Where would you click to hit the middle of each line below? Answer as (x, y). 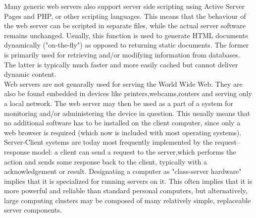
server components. (33, 210)
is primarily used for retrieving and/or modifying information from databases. (122, 54)
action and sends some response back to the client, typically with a (105, 161)
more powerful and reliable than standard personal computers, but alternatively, (126, 191)
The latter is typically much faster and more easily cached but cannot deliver (121, 64)
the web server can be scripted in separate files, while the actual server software (125, 26)
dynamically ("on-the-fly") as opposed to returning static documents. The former (127, 45)
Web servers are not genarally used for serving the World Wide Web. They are (123, 83)
